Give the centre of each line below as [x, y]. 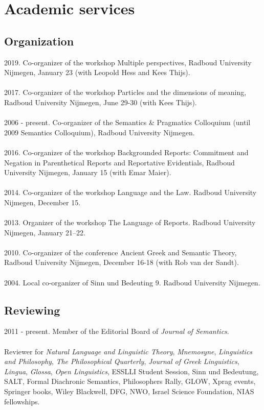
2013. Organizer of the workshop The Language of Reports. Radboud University [130, 222]
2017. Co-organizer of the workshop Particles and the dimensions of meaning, [125, 92]
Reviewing [32, 310]
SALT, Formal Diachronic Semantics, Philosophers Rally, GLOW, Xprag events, [130, 381]
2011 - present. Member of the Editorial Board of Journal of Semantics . [117, 331]
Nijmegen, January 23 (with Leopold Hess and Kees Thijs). [97, 72]
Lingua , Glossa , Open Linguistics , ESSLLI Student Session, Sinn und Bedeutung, [131, 371]
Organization [39, 41]
